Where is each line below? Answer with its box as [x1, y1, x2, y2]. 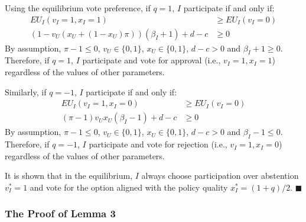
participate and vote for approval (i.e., [82, 54, 221, 66]
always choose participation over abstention [141, 169, 299, 182]
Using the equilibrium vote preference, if [5, 2, 151, 14]
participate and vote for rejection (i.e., [89, 138, 227, 150]
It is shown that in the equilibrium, [5, 169, 133, 182]
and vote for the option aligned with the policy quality [30, 181, 228, 193]
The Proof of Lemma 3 [5, 206, 116, 221]
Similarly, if [5, 85, 47, 98]
